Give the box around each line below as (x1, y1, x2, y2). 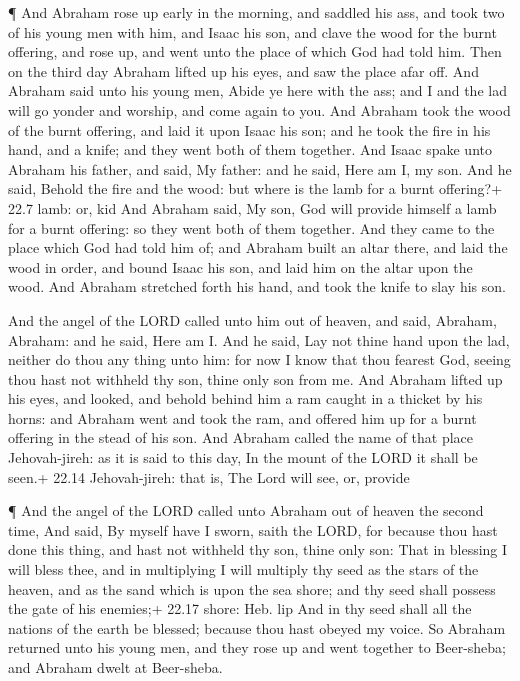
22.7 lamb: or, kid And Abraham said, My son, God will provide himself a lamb (8, 197, 497, 218)
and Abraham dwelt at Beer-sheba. (8, 657, 223, 677)
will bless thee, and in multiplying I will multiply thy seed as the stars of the (8, 559, 479, 580)
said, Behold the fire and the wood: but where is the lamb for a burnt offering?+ (8, 178, 503, 199)
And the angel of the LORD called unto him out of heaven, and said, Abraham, (8, 309, 497, 330)
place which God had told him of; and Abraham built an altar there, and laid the (8, 237, 508, 258)
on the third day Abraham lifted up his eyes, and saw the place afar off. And (8, 60, 479, 81)
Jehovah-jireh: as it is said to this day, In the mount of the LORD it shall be (8, 447, 478, 468)
